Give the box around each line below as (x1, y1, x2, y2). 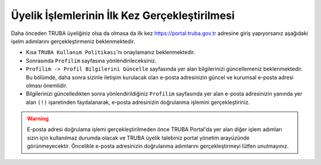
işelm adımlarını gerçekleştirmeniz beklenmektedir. (11, 37, 136, 45)
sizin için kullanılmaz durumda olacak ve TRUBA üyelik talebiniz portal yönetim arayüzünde (27, 134, 250, 141)
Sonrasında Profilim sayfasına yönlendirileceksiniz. (26, 57, 157, 64)
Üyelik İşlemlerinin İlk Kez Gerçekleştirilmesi (11, 9, 235, 22)
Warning (27, 115, 49, 122)
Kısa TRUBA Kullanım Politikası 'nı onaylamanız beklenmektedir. (26, 49, 196, 56)
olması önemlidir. (26, 82, 68, 89)
